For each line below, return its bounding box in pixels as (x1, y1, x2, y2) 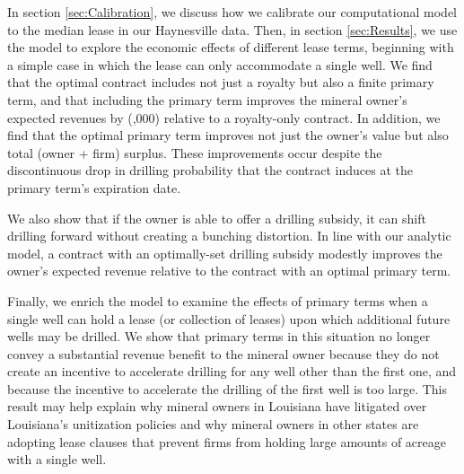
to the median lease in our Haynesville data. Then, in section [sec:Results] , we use (7, 20, 458, 39)
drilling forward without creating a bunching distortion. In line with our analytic (7, 226, 451, 245)
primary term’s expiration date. (7, 178, 181, 197)
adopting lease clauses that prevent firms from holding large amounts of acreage (7, 432, 447, 451)
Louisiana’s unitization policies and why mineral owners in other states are (7, 415, 419, 434)
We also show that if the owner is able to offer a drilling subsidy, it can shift (7, 208, 426, 227)
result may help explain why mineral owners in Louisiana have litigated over (7, 397, 427, 416)
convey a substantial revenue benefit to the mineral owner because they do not (7, 344, 440, 363)
